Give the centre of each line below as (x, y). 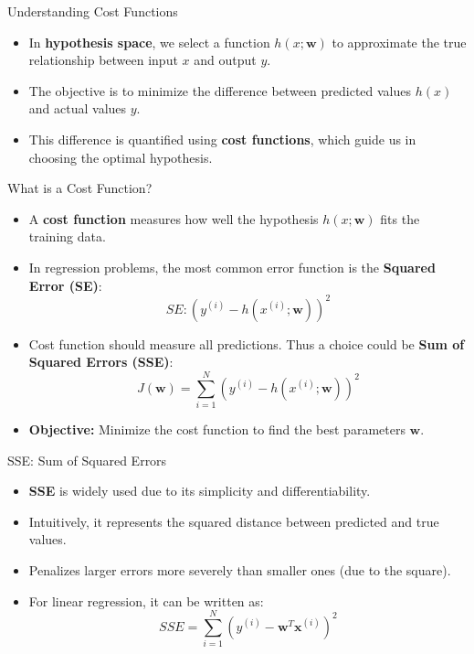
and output (225, 60)
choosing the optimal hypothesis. (121, 157)
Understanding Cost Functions (93, 11)
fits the (400, 218)
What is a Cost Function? (80, 188)
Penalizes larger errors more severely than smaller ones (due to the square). (240, 569)
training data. (67, 236)
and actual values (78, 108)
